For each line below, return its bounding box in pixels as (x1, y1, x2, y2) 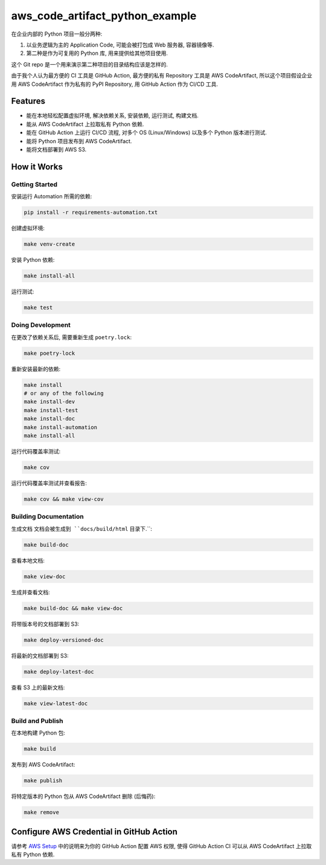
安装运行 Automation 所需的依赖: (11, 193, 92, 200)
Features (11, 96, 45, 106)
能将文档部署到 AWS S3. (26, 146, 87, 153)
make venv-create (24, 241, 75, 248)
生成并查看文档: (11, 588, 51, 595)
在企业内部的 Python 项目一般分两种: (11, 30, 103, 37)
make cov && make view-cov (24, 496, 104, 502)
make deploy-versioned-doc (24, 637, 104, 643)
